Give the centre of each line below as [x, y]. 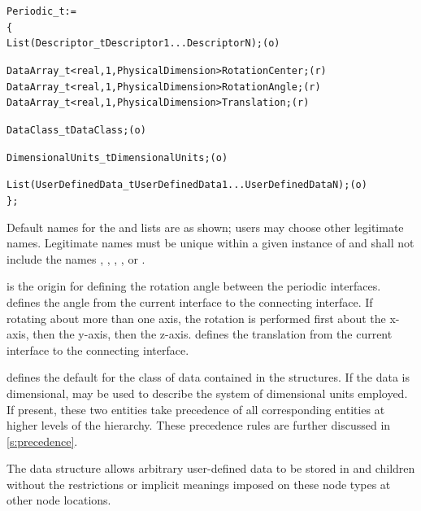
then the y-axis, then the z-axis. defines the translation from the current [213, 334]
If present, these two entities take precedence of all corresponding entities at [196, 409]
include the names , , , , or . [76, 258]
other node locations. [59, 500]
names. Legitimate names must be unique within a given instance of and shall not [210, 243]
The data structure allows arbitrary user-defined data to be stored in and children [211, 468]
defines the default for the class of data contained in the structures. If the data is [208, 377]
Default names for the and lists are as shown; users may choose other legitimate [205, 227]
